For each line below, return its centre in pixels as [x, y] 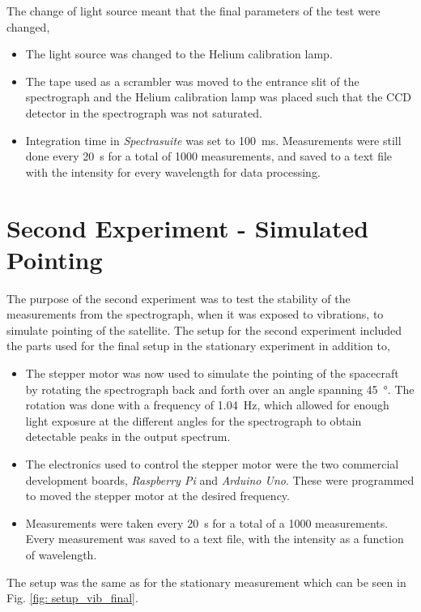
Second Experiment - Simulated [188, 227]
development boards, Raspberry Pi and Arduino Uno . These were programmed [220, 479]
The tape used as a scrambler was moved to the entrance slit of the [192, 81]
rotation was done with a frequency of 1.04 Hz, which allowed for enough [207, 405]
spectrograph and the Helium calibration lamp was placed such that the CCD [218, 97]
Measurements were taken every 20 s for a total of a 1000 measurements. [207, 522]
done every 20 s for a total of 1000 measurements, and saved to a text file [209, 156]
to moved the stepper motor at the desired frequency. [157, 496]
